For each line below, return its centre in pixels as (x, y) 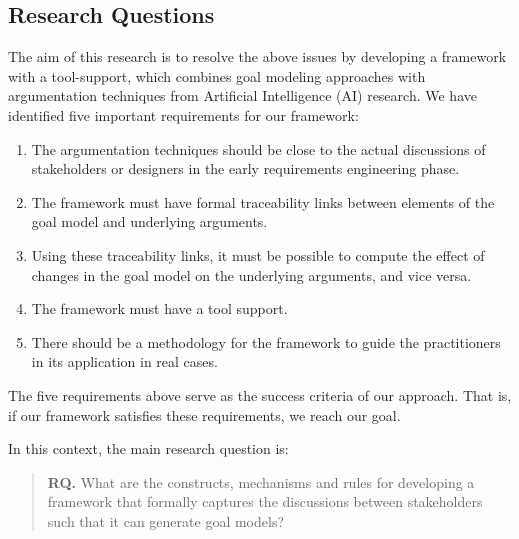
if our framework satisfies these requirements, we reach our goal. (204, 414)
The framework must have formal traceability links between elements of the (263, 201)
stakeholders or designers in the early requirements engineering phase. (245, 168)
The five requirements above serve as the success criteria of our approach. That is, (260, 394)
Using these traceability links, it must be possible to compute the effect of (258, 254)
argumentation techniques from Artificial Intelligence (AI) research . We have (242, 95)
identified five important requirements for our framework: (183, 114)
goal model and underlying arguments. (149, 221)
